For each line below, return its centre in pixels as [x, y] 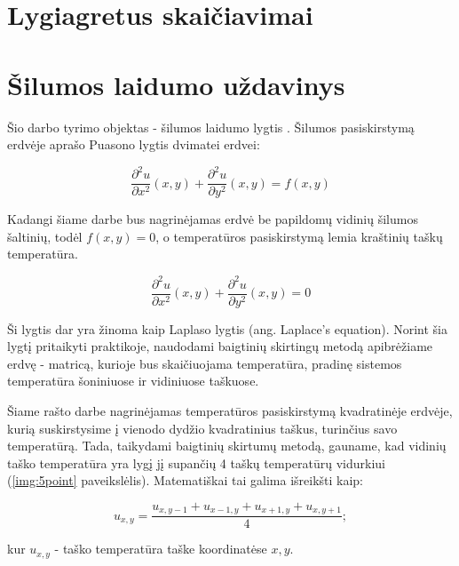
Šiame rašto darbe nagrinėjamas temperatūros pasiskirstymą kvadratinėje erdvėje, [230, 410]
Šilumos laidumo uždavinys [176, 84]
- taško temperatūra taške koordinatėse [161, 549]
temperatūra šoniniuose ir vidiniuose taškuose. [133, 381]
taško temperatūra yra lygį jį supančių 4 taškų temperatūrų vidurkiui [196, 462]
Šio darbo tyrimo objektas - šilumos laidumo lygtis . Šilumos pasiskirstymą [211, 127]
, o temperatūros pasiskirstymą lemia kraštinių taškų [299, 236]
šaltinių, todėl [45, 236]
